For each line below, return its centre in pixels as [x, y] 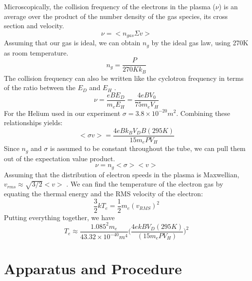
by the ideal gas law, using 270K [200, 43]
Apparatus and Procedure [93, 269]
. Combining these [203, 113]
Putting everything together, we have [59, 217]
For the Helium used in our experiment [62, 113]
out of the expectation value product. [60, 158]
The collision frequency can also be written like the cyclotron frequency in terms [124, 78]
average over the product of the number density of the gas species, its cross [116, 16]
